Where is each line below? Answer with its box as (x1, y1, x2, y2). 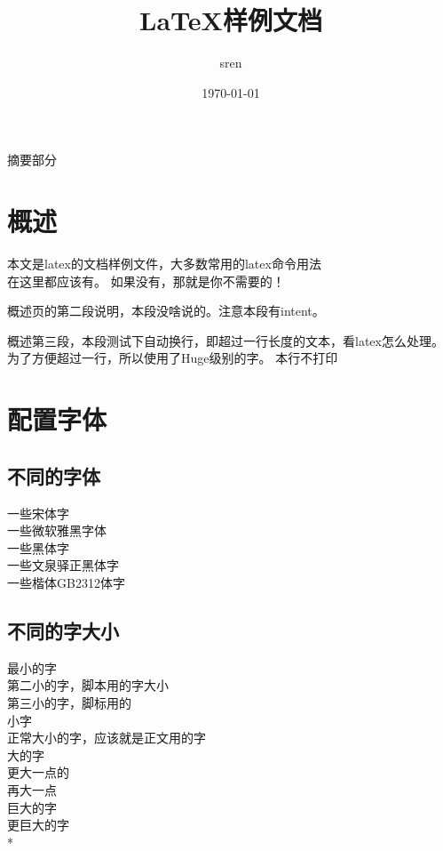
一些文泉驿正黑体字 (7, 556, 119, 574)
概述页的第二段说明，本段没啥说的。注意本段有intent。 (7, 301, 325, 320)
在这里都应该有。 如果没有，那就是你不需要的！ (7, 271, 285, 290)
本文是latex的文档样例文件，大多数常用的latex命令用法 (7, 254, 321, 273)
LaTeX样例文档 (139, 2, 322, 38)
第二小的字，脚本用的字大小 (7, 676, 169, 694)
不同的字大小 (7, 616, 119, 644)
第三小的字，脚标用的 (7, 693, 131, 711)
